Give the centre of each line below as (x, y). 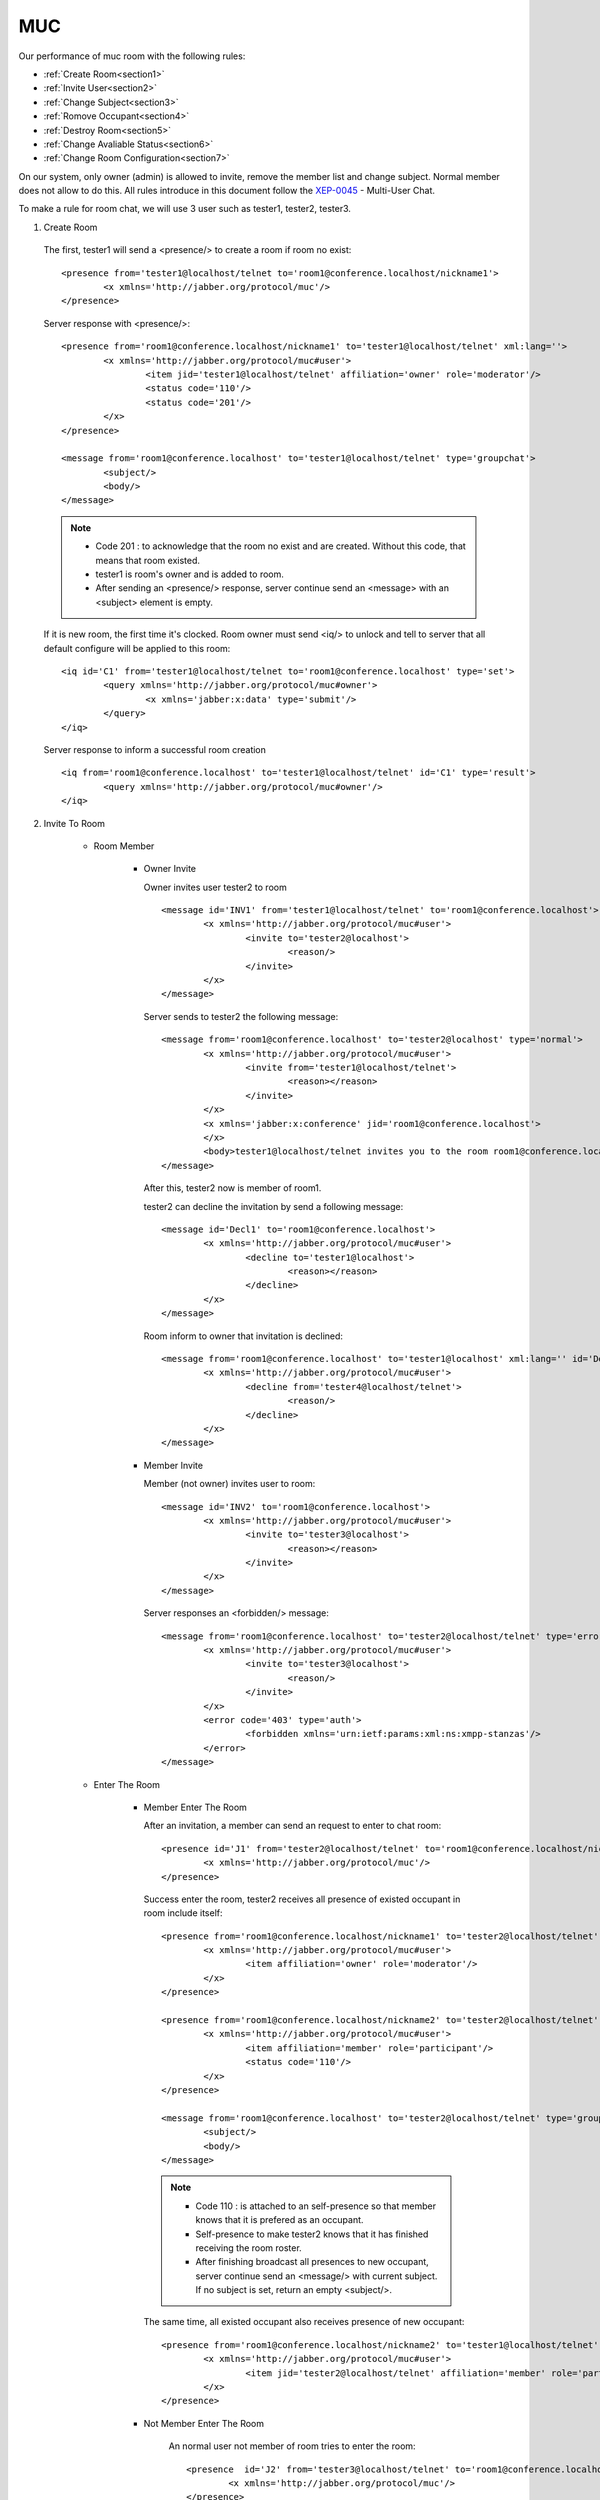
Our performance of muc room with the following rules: (132, 56)
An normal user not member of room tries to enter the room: (292, 2446)
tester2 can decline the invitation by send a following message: (273, 1206)
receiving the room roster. (248, 2247)
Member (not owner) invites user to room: (229, 1484)
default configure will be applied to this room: (137, 648)
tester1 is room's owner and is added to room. (190, 574)
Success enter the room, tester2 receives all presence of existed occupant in (302, 1899)
